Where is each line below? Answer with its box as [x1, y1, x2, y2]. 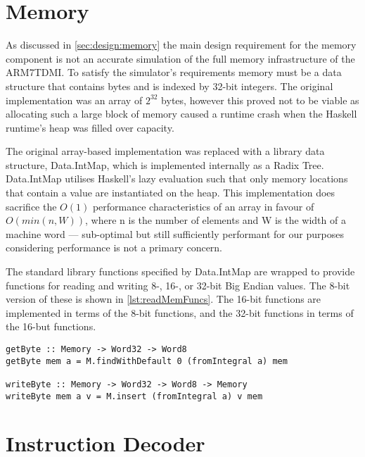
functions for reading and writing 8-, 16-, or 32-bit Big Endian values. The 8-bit [6, 277, 350, 292]
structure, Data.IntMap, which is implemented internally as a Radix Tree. [6, 157, 324, 172]
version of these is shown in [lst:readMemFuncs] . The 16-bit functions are [6, 292, 321, 306]
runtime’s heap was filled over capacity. [6, 120, 174, 134]
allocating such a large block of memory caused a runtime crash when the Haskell [6, 106, 357, 121]
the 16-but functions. [6, 319, 96, 334]
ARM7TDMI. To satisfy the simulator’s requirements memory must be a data [6, 65, 342, 80]
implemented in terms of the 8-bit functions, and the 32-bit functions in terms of [6, 305, 354, 320]
